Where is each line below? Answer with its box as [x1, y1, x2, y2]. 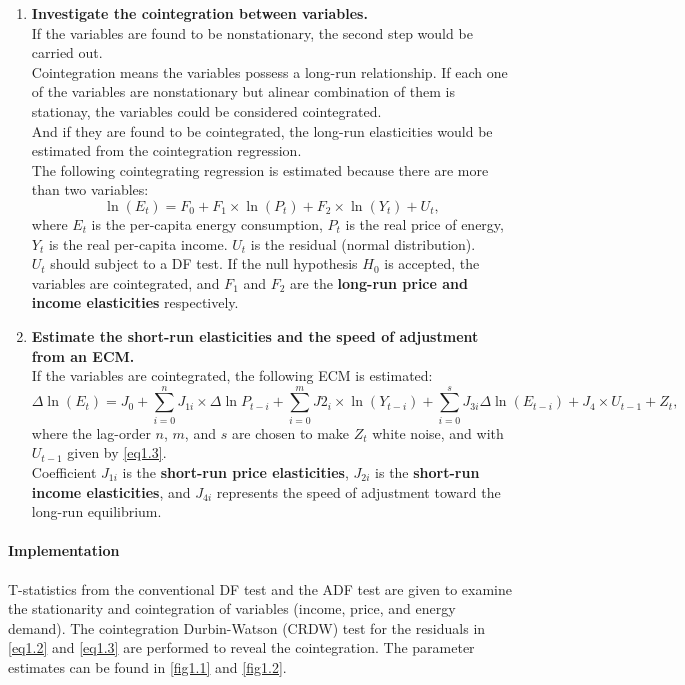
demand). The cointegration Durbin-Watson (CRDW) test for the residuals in [8, 617, 486, 638]
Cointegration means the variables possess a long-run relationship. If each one [31, 61, 508, 82]
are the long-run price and [290, 272, 468, 293]
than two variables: [31, 179, 149, 200]
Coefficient [31, 462, 97, 482]
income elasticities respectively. [31, 292, 239, 313]
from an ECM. [31, 345, 135, 366]
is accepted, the [384, 253, 480, 274]
